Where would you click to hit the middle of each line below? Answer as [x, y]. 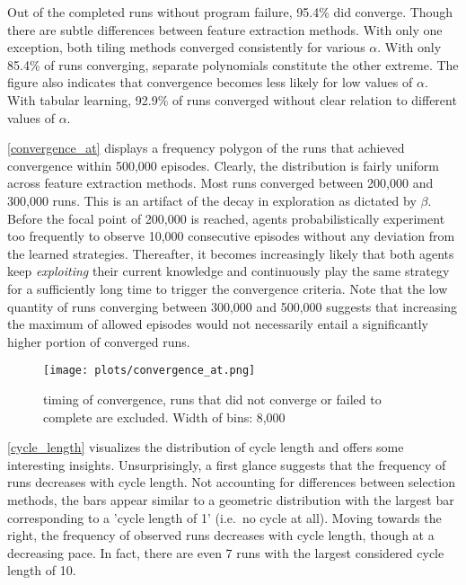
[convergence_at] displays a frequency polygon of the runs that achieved [206, 148]
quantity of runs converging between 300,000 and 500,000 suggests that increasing [233, 306]
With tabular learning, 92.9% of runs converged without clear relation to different [232, 99]
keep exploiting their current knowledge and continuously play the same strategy [229, 271]
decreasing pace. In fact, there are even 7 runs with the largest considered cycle [226, 552]
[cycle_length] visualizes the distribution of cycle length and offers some [206, 447]
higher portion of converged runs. [99, 341]
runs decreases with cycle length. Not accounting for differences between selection [232, 482]
